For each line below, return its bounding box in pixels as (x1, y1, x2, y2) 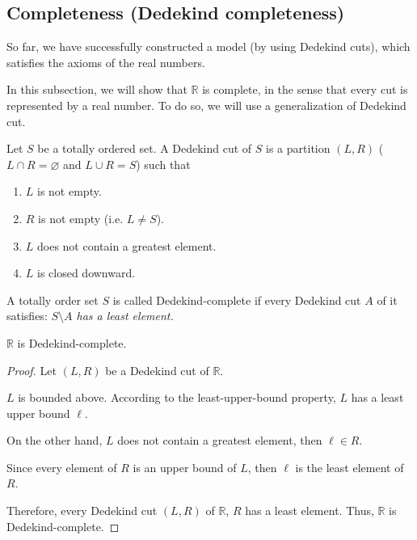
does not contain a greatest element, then (117, 432, 322, 449)
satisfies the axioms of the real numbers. (6, 53, 205, 70)
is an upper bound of (133, 458, 237, 475)
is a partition (266, 140, 331, 157)
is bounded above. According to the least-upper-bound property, (18, 389, 336, 406)
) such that (136, 155, 191, 172)
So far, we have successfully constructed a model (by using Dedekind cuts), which (6, 38, 411, 55)
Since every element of (6, 458, 117, 475)
